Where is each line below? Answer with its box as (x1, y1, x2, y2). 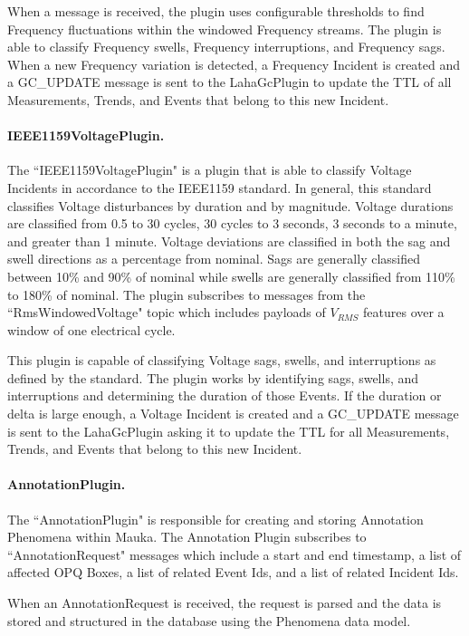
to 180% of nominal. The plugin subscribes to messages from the (7, 284, 366, 304)
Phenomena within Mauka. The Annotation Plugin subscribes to (7, 527, 367, 546)
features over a (363, 303, 445, 322)
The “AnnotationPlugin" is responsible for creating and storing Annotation (7, 509, 424, 528)
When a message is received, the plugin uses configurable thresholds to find (7, 2, 425, 20)
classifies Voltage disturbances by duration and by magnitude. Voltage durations (7, 196, 454, 215)
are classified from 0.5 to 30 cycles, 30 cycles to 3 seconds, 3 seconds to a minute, (7, 214, 457, 233)
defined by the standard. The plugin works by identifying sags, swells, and (7, 368, 419, 387)
